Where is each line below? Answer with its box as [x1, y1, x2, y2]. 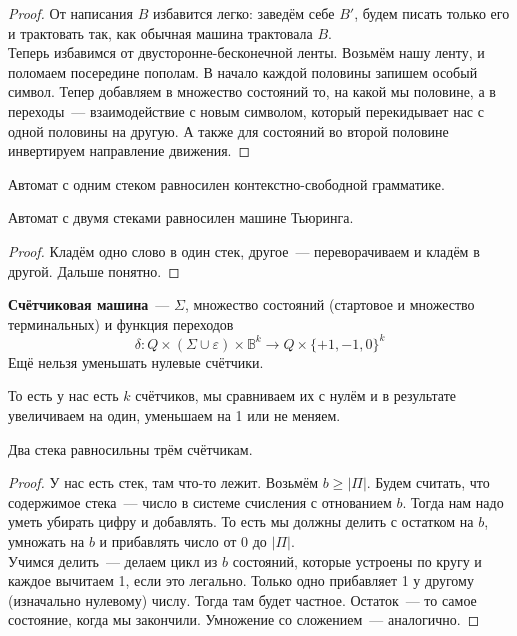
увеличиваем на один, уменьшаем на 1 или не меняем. [8, 405, 341, 425]
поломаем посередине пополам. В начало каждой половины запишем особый [8, 61, 478, 82]
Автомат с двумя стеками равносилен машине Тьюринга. [8, 207, 354, 228]
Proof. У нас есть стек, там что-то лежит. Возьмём [8, 472, 319, 493]
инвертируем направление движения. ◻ [8, 140, 251, 161]
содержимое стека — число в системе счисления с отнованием [8, 491, 392, 512]
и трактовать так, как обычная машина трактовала [8, 22, 313, 43]
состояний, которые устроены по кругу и [232, 550, 482, 571]
